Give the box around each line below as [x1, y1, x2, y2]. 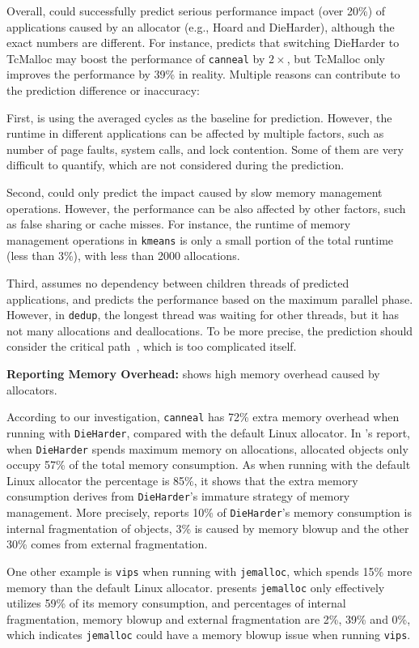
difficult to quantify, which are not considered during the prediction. [6, 156, 345, 173]
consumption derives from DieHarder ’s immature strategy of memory [6, 488, 350, 505]
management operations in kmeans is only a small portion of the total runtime [6, 231, 394, 248]
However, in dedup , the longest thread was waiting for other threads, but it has [6, 306, 400, 323]
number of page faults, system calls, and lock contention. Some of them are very [6, 140, 404, 157]
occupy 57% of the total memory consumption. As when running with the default [6, 456, 411, 473]
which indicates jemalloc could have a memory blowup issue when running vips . [6, 626, 411, 643]
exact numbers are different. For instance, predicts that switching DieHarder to [6, 34, 400, 51]
